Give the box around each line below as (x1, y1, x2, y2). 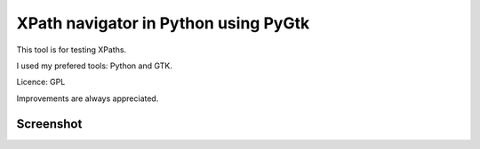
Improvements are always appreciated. (16, 93, 159, 104)
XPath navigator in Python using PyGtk (16, 13, 310, 33)
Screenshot (16, 116, 83, 131)
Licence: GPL (16, 76, 66, 88)
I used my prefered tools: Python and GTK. (16, 60, 172, 71)
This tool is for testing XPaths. (16, 44, 127, 55)
